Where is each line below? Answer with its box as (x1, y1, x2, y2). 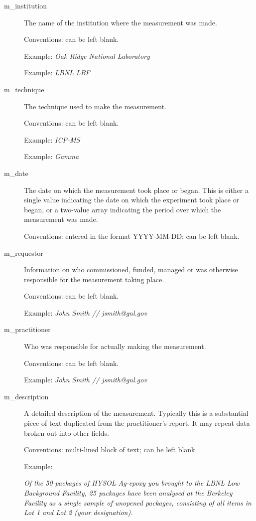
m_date (4, 168, 28, 178)
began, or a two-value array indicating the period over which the (24, 204, 221, 214)
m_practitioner (4, 324, 51, 335)
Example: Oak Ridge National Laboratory (24, 50, 150, 61)
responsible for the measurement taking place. (24, 274, 164, 284)
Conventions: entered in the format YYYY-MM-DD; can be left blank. (24, 230, 240, 241)
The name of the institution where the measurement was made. (24, 17, 217, 27)
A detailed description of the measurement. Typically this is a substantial (24, 408, 249, 418)
